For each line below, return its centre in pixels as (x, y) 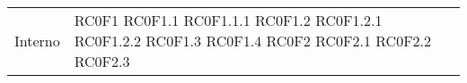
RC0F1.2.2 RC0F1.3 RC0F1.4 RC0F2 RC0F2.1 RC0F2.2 (253, 41)
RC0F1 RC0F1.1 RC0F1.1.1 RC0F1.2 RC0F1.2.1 (228, 20)
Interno (37, 41)
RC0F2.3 (102, 61)
